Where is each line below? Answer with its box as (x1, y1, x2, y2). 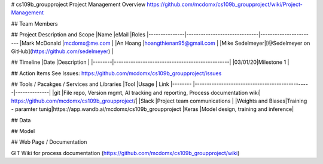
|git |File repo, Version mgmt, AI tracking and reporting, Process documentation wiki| (51, 89, 261, 96)
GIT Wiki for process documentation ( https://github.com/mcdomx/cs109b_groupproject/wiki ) (11, 149, 240, 156)
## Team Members (11, 20, 58, 27)
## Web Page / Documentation (11, 138, 87, 146)
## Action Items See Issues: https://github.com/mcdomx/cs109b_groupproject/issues (11, 69, 222, 77)
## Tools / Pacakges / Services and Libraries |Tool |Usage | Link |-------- (11, 81, 192, 88)
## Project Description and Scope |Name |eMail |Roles (11, 31, 146, 38)
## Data (11, 116, 31, 123)
